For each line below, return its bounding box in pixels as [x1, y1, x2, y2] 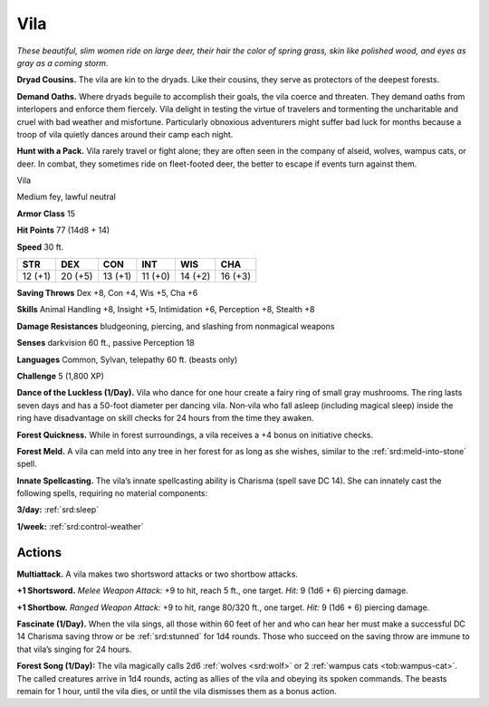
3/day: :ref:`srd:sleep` [16, 504, 100, 515]
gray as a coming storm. [16, 57, 109, 68]
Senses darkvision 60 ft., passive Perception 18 [16, 338, 195, 349]
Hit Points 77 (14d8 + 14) [16, 225, 110, 235]
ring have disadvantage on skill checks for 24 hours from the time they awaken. [16, 413, 314, 424]
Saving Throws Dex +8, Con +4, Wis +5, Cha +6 [16, 288, 198, 299]
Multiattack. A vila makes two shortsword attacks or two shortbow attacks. [16, 568, 299, 579]
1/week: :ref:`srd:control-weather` [16, 521, 144, 531]
